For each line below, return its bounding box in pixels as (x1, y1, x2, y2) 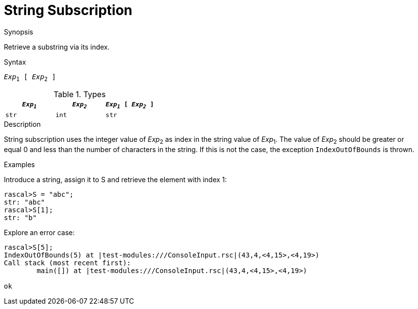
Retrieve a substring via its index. (4, 42, 110, 51)
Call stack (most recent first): (4, 258, 131, 267)
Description (4, 120, 41, 129)
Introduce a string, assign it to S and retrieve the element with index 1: (4, 175, 227, 184)
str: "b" (4, 213, 37, 222)
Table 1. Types (53, 89, 106, 99)
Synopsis (4, 27, 34, 36)
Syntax (4, 57, 26, 66)
